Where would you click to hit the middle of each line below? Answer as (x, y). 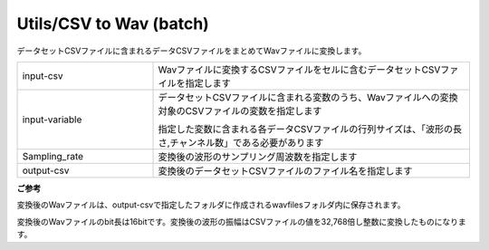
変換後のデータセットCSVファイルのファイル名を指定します (285, 170)
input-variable (52, 120)
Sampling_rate (53, 156)
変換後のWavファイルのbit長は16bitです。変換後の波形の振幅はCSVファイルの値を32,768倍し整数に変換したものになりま (241, 221)
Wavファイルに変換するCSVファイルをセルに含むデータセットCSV (299, 70)
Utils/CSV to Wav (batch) (113, 24)
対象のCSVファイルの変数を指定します (240, 111)
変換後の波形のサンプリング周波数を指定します (258, 157)
